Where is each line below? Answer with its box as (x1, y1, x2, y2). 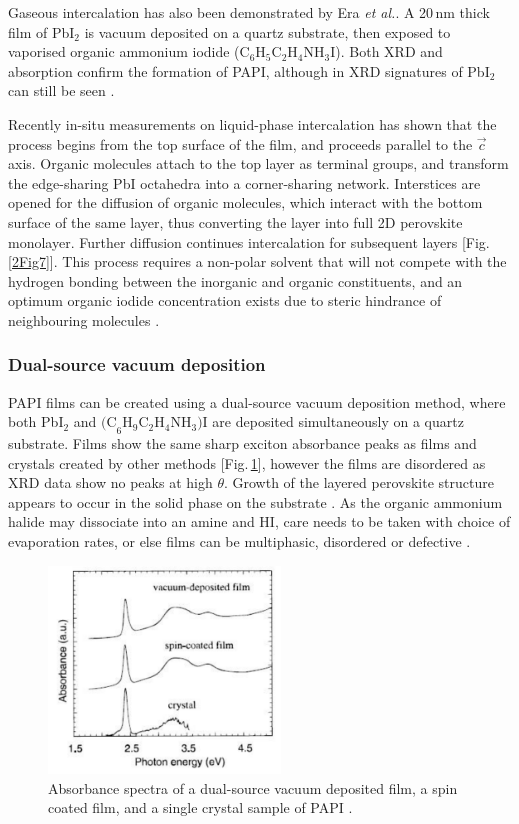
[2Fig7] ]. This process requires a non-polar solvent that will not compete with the (8, 251, 507, 272)
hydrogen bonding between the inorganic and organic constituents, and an (8, 270, 463, 291)
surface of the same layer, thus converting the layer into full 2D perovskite (8, 211, 463, 232)
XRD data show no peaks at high (8, 472, 213, 493)
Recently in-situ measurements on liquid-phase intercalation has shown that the (8, 113, 497, 134)
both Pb (8, 411, 59, 432)
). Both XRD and (335, 41, 443, 62)
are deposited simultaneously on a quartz (212, 411, 464, 432)
